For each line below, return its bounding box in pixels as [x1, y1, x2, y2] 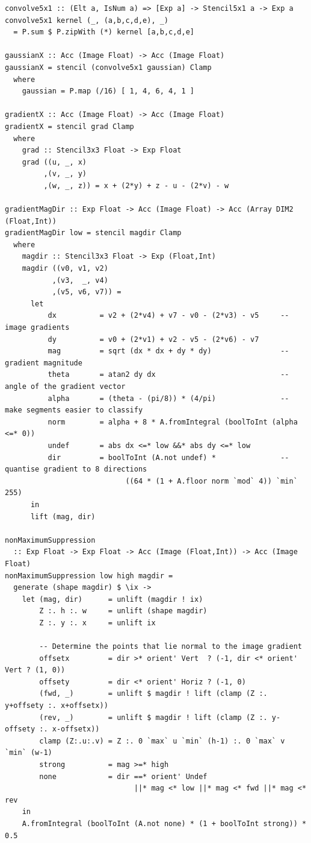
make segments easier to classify [5, 406, 143, 415]
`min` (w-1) [5, 748, 52, 757]
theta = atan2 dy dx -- [48, 370, 289, 379]
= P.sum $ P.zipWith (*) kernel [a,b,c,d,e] [13, 28, 194, 37]
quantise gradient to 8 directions [5, 465, 147, 474]
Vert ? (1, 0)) [5, 666, 66, 675]
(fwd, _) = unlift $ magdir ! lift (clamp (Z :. [39, 689, 268, 698]
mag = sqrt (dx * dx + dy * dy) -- [48, 347, 289, 356]
